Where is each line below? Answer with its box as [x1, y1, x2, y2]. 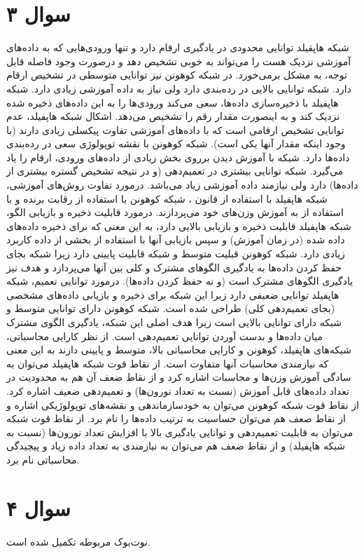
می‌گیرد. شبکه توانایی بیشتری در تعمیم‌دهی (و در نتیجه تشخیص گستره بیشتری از [6, 163, 344, 178]
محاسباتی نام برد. [6, 452, 80, 466]
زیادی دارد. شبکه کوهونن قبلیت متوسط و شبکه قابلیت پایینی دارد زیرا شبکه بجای [6, 246, 345, 261]
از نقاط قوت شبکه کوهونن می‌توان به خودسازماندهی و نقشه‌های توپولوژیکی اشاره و [6, 397, 359, 412]
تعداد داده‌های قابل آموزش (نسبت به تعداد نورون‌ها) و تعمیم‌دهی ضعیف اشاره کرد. [6, 383, 349, 398]
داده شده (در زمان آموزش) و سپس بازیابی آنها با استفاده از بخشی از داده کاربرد [6, 232, 345, 247]
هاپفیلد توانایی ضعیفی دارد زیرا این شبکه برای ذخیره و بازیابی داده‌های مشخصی [6, 287, 339, 302]
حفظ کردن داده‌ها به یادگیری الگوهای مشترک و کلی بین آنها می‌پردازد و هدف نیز [6, 259, 342, 274]
